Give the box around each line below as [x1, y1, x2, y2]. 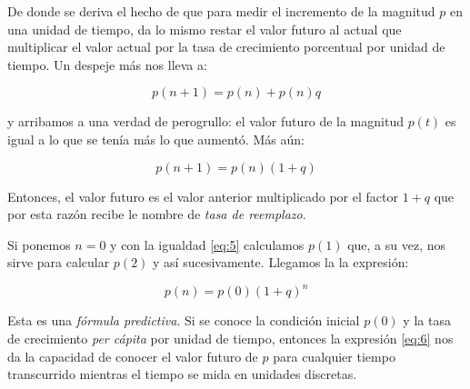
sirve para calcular [7, 253, 110, 272]
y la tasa [403, 311, 451, 330]
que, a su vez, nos [347, 234, 446, 254]
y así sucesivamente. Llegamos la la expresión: [153, 253, 409, 272]
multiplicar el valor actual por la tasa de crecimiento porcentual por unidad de [7, 37, 445, 56]
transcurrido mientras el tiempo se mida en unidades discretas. [7, 364, 357, 384]
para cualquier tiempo [273, 346, 395, 365]
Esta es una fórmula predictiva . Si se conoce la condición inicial [7, 311, 360, 330]
